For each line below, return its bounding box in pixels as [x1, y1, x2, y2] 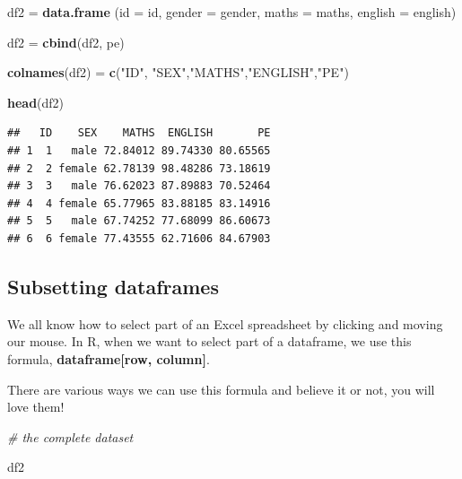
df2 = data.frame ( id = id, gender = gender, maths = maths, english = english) [7, 3, 457, 21]
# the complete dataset [7, 427, 134, 446]
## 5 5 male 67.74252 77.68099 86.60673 [7, 214, 271, 228]
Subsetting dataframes [7, 272, 219, 300]
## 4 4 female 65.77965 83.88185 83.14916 [7, 196, 271, 210]
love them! [7, 397, 65, 416]
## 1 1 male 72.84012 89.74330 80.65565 [7, 144, 271, 157]
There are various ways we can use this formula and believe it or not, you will [7, 379, 435, 398]
